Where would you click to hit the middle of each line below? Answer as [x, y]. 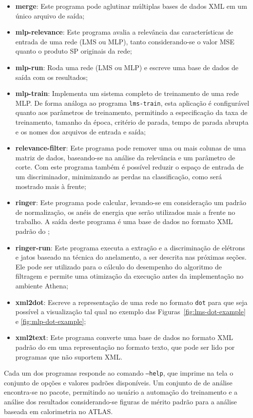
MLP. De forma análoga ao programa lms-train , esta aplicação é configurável [132, 103]
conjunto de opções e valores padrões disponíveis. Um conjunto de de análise [118, 382]
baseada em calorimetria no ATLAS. [58, 411]
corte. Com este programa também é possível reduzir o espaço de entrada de [129, 167]
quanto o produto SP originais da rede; [74, 51]
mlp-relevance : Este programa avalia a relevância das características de [124, 32]
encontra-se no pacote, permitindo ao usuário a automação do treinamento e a [121, 392]
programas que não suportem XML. [69, 356]
